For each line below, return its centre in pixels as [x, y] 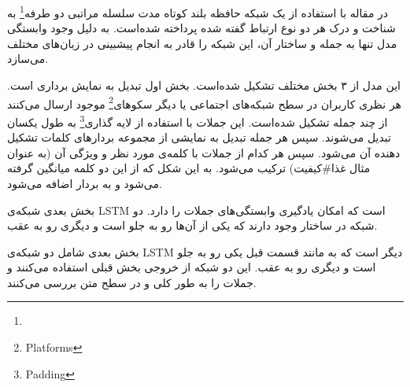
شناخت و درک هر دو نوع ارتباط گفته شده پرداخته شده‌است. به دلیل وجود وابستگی [201, 28]
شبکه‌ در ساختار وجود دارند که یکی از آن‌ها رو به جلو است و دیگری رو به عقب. [192, 225]
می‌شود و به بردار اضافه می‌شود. [85, 183]
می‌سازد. [28, 59]
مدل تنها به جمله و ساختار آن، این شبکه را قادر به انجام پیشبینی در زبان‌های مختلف [202, 43]
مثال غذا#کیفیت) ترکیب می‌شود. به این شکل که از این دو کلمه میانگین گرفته [189, 168]
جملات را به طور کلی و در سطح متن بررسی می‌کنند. [132, 282]
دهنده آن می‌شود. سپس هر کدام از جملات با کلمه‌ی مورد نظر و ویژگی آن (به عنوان [204, 152]
